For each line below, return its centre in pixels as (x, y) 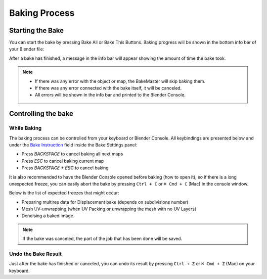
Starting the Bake (36, 30)
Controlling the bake (41, 114)
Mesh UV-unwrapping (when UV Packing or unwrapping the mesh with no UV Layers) (109, 209)
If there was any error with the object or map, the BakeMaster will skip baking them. (120, 81)
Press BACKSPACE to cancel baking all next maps (72, 154)
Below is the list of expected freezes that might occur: (64, 193)
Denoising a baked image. (48, 216)
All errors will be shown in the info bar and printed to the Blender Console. (110, 95)
